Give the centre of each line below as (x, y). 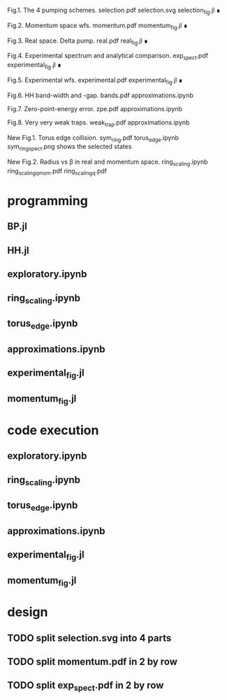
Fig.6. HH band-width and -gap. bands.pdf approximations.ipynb (101, 95)
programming (48, 200)
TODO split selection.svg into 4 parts (89, 638)
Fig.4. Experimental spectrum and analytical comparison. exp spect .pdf (108, 57)
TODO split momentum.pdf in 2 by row (93, 662)
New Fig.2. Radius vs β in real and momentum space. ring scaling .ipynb (108, 162)
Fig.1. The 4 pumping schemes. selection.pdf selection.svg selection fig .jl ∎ (114, 11)
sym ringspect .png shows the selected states (69, 148)
